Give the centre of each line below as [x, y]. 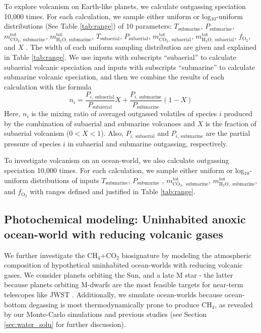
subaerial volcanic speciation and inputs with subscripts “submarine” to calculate [130, 67]
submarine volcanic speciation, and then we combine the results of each [114, 77]
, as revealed [234, 304]
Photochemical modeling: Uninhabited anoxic [125, 219]
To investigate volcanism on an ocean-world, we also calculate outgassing [117, 160]
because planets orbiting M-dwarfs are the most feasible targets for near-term [124, 284]
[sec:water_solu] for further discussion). [65, 324]
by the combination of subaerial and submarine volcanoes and [100, 123]
